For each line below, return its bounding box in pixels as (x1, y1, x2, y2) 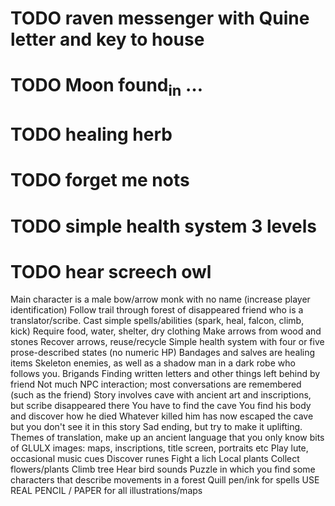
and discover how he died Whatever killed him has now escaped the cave (10, 410, 314, 422)
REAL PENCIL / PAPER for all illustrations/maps (10, 485, 203, 497)
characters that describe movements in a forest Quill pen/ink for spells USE (10, 474, 320, 486)
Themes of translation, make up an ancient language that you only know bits (10, 432, 325, 444)
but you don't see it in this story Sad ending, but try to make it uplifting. (10, 421, 303, 433)
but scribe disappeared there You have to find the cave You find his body (10, 400, 312, 412)
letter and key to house (10, 28, 205, 51)
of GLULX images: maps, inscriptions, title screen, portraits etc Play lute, (10, 442, 309, 454)
